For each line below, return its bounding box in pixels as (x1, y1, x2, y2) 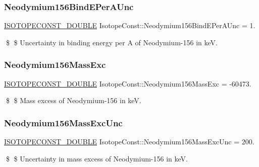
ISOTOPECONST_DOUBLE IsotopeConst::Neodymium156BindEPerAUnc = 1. (4, 20, 255, 31)
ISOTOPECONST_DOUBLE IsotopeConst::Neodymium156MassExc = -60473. (4, 78, 251, 89)
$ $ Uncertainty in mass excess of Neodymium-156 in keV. (6, 153, 188, 163)
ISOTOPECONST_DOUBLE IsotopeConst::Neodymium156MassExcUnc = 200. (4, 136, 254, 147)
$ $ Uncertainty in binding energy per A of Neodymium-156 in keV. (6, 37, 218, 47)
